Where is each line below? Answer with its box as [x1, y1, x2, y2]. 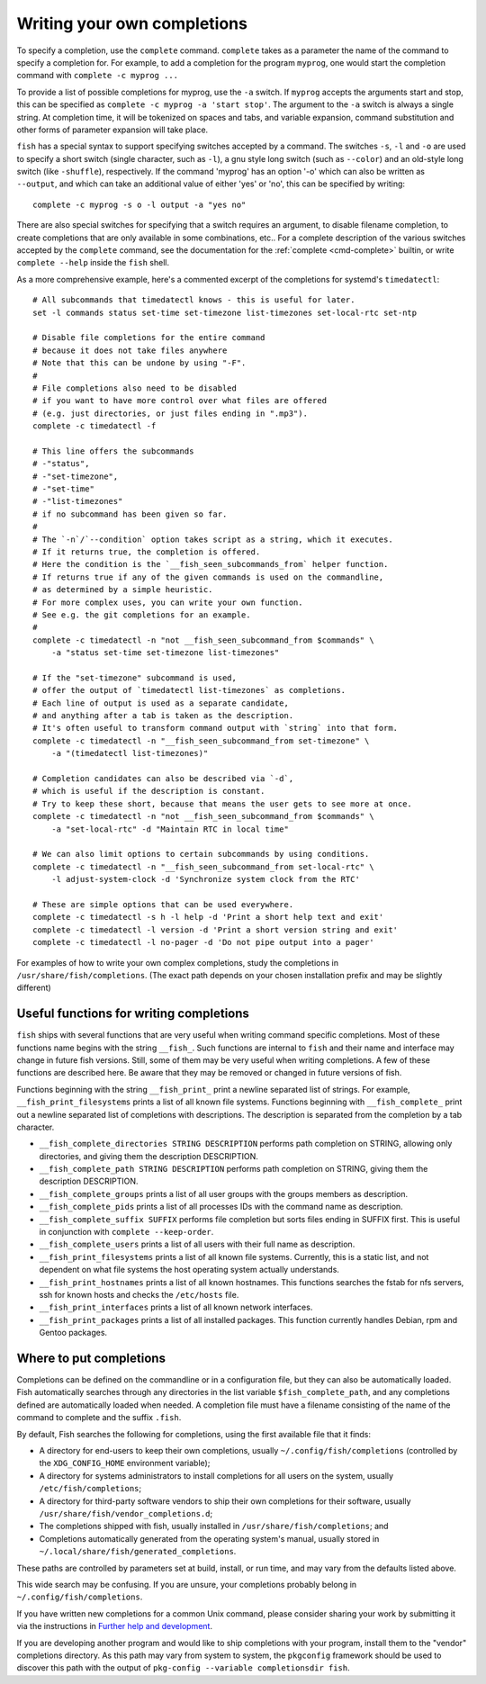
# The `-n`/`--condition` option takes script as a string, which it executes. [32, 534, 393, 545]
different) [16, 982, 51, 994]
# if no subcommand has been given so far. [32, 509, 228, 519]
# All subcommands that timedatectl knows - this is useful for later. [32, 295, 355, 305]
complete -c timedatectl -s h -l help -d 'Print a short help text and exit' [32, 912, 384, 923]
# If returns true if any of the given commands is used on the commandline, [32, 572, 384, 582]
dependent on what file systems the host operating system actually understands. [39, 1265, 339, 1275]
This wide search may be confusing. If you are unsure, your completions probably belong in [16, 1579, 357, 1589]
